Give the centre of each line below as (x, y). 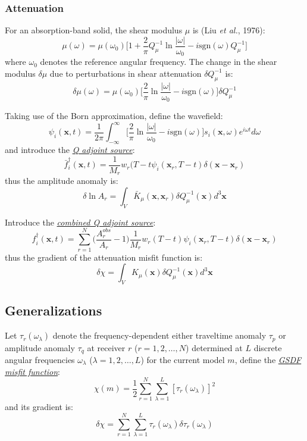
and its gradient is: (39, 407)
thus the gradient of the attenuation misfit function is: (104, 257)
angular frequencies (40, 360)
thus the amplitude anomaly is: (62, 181)
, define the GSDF (268, 360)
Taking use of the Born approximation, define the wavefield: (114, 116)
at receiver (106, 347)
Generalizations (54, 310)
